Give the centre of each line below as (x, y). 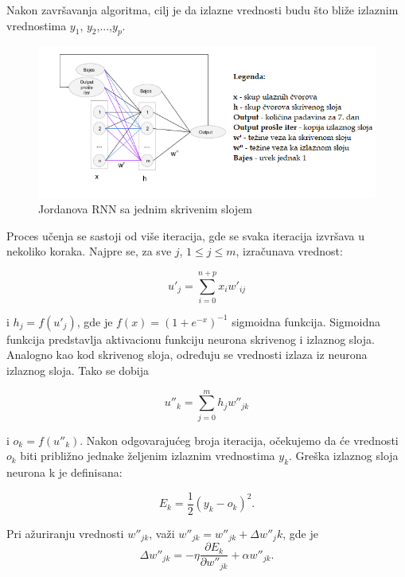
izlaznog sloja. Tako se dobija (78, 370)
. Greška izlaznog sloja (344, 456)
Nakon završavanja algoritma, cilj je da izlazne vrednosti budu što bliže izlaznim (202, 10)
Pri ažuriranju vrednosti (65, 533)
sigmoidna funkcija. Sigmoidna (306, 321)
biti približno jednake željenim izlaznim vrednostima (148, 456)
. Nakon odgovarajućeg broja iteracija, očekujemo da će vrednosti (239, 440)
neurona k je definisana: (64, 472)
